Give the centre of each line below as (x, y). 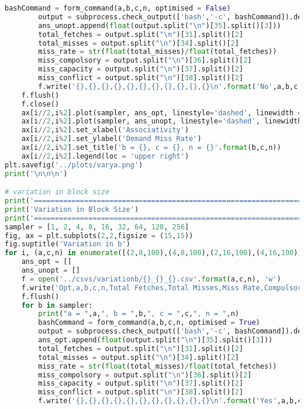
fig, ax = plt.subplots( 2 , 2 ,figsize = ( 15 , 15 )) (99, 236)
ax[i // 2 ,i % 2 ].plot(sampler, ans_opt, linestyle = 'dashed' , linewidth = (162, 113)
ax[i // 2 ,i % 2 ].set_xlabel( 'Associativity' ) (105, 130)
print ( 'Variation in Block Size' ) (72, 209)
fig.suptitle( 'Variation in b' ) (68, 244)
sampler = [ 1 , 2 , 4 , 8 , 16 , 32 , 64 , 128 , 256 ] (97, 227)
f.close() (40, 104)
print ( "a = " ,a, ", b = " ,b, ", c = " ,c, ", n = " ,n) (139, 314)
